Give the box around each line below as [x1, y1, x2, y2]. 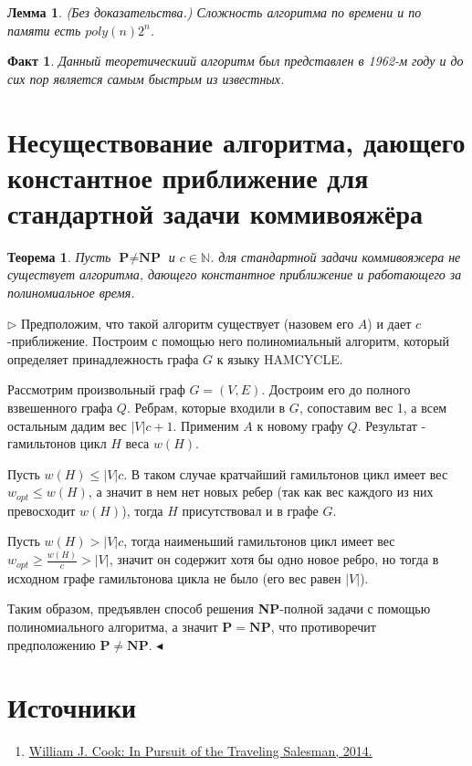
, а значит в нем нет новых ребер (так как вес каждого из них [88, 482, 434, 501]
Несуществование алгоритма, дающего [7, 122, 466, 160]
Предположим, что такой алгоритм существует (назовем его [21, 313, 354, 332]
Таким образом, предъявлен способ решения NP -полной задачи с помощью [7, 599, 431, 618]
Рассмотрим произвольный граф [7, 380, 185, 399]
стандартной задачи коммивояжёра [7, 194, 424, 231]
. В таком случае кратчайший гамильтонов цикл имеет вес [123, 464, 448, 483]
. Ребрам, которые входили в [126, 398, 286, 417]
